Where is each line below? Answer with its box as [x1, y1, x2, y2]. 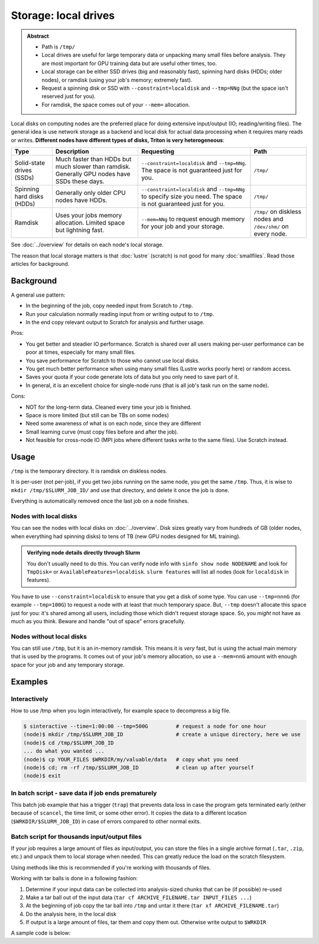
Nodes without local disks [11, 632, 87, 640]
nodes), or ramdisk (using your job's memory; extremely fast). [41, 76, 193, 83]
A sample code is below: [11, 929, 71, 936]
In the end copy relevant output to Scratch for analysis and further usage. [25, 319, 205, 326]
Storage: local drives [11, 9, 115, 22]
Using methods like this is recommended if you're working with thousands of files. [11, 864, 211, 871]
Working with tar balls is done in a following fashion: [11, 875, 138, 882]
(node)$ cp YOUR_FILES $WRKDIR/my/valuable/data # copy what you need [23, 756, 239, 763]
